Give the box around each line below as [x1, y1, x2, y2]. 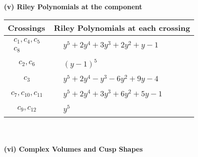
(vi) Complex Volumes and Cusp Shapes [4, 144, 143, 154]
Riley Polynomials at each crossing [54, 22, 190, 33]
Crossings [8, 22, 45, 33]
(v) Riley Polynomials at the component [4, 1, 142, 11]
